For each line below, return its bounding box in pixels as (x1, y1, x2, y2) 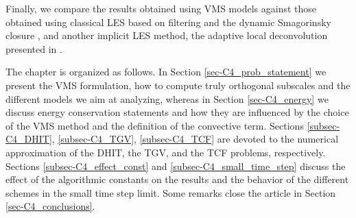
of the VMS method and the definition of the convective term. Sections (5, 118, 304, 132)
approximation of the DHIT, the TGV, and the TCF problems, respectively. (5, 145, 326, 159)
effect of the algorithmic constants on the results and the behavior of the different (5, 172, 349, 186)
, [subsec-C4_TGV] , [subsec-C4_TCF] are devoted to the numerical (51, 132, 339, 146)
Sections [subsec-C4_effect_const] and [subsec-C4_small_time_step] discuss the (5, 158, 346, 173)
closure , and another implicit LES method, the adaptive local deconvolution (5, 28, 328, 43)
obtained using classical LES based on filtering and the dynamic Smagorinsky (5, 14, 331, 29)
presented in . (5, 41, 62, 56)
